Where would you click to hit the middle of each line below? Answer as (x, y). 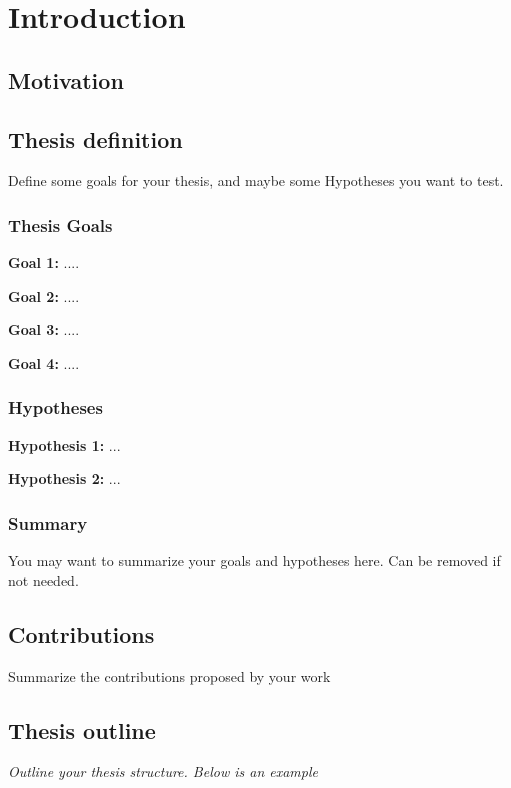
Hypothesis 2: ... (64, 478)
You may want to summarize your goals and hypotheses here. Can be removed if (254, 560)
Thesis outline (82, 729)
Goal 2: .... (44, 295)
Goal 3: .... (44, 329)
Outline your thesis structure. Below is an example (163, 771)
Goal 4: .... (44, 362)
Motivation (66, 79)
